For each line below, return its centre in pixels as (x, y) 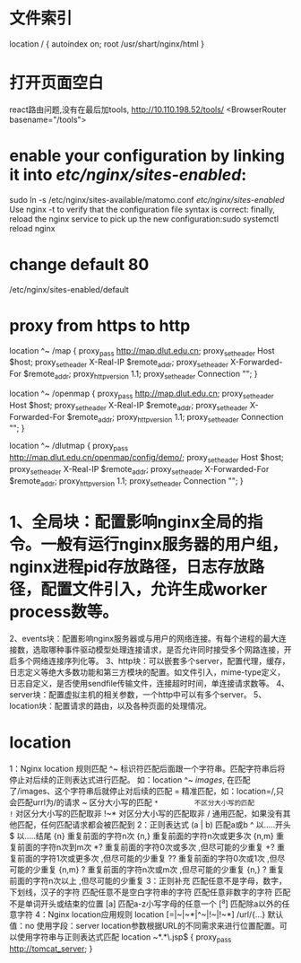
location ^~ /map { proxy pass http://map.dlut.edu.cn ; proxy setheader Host (142, 351)
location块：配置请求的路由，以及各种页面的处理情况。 (111, 705)
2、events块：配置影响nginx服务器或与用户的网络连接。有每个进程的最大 (144, 638)
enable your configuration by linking (147, 156)
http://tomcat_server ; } (51, 949)
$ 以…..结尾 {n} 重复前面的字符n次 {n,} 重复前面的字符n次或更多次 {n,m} (142, 836)
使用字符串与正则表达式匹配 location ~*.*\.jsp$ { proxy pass (124, 938)
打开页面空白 (57, 83)
